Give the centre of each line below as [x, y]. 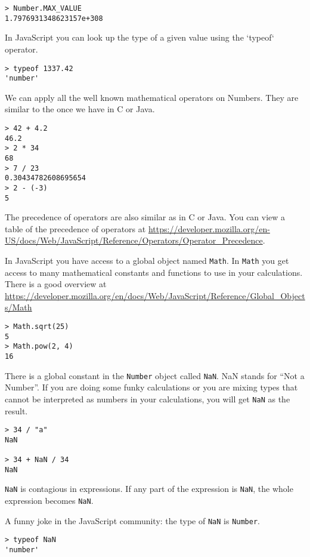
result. [16, 410]
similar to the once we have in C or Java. [80, 109]
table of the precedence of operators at [75, 228]
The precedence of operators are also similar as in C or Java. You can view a [145, 217]
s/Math [18, 307]
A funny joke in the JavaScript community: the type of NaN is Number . [132, 520]
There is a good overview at [56, 284]
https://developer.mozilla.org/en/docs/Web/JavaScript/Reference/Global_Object [155, 295]
